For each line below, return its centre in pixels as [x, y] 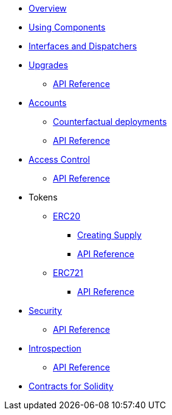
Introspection [55, 348]
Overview [48, 8]
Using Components [67, 27]
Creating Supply [109, 235]
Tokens [43, 197]
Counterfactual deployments [110, 122]
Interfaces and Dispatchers [83, 46]
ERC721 [68, 273]
